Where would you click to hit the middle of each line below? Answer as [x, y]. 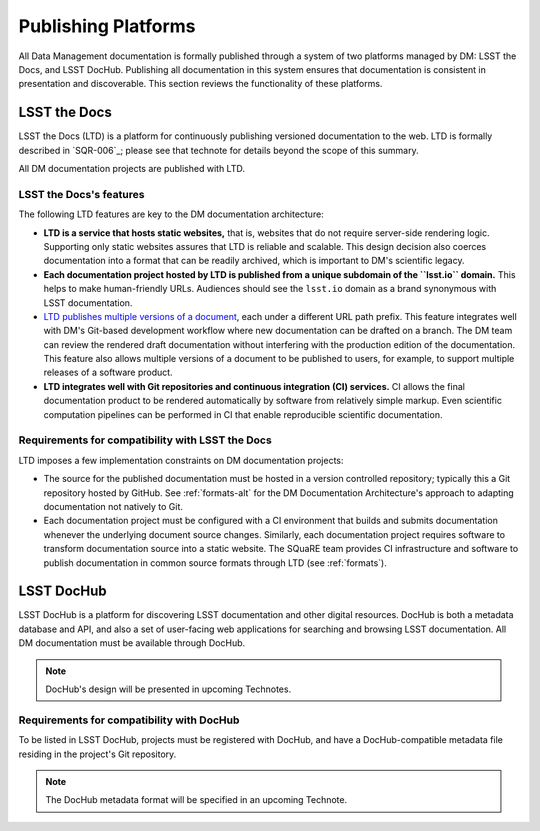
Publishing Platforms [107, 26]
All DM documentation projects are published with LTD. [131, 169]
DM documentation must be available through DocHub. [132, 643]
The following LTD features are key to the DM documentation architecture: [171, 214]
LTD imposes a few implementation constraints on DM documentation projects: [181, 460]
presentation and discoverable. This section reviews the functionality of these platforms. [200, 84]
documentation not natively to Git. [113, 506]
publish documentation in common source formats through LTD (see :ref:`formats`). [215, 562]
